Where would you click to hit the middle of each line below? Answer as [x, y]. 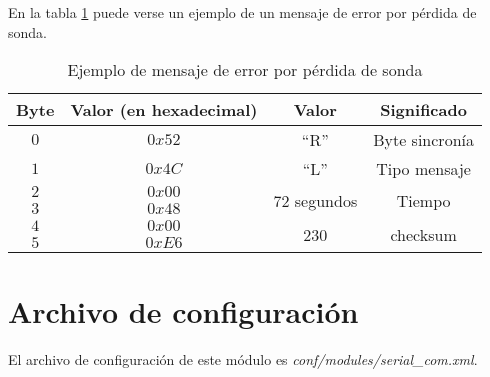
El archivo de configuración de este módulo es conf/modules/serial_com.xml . [243, 359]
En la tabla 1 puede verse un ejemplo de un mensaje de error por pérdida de [242, 12]
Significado [423, 110]
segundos [326, 200]
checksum [423, 234]
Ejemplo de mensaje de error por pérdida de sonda [245, 70]
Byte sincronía [423, 140]
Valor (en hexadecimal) [164, 110]
